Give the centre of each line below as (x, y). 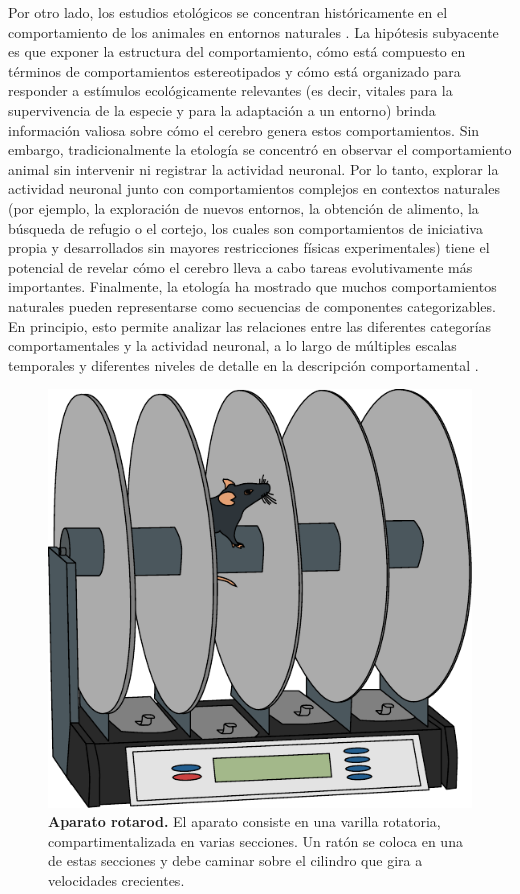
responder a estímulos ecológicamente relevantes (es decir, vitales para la (230, 90)
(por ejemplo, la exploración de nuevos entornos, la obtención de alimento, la (243, 207)
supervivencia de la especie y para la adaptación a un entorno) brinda (222, 109)
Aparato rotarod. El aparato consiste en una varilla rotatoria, (244, 821)
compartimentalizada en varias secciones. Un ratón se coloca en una (255, 840)
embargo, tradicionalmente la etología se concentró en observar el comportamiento (260, 149)
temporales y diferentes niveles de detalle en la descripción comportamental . (243, 364)
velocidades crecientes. (116, 880)
